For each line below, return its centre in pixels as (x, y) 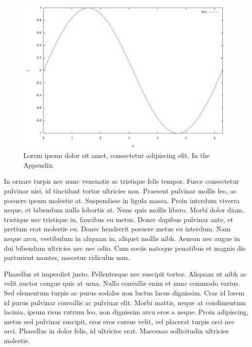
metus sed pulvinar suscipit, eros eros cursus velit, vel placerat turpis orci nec (119, 321)
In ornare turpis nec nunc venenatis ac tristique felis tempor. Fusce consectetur (122, 181)
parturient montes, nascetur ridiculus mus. (67, 257)
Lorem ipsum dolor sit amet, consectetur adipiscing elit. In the (117, 155)
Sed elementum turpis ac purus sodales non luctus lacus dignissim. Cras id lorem (124, 293)
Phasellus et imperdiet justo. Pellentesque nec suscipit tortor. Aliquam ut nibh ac (125, 273)
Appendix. (39, 165)
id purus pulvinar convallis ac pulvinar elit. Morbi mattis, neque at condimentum (125, 302)
